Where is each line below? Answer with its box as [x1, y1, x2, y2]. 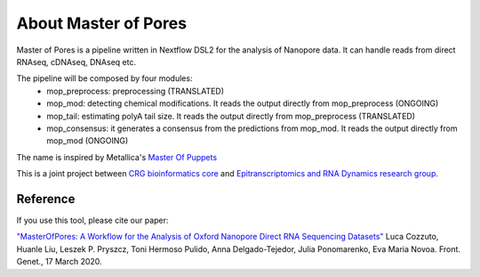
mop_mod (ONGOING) [46, 135, 129, 146]
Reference [16, 191, 76, 207]
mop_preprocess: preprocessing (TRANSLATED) [46, 86, 225, 96]
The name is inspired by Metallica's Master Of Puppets [16, 151, 218, 162]
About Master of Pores [16, 13, 187, 33]
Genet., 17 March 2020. [16, 257, 102, 267]
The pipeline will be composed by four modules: [16, 73, 193, 84]
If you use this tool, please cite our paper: [16, 215, 169, 225]
